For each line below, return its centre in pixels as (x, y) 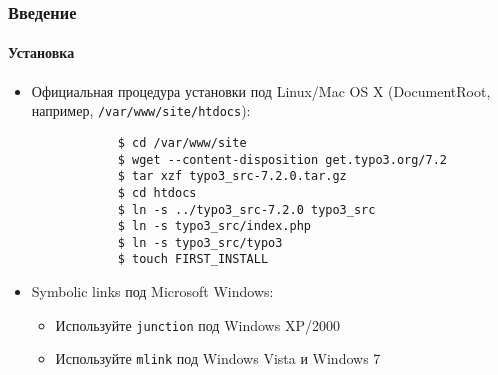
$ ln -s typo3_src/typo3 (200, 242)
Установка (41, 52)
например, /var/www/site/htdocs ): (141, 110)
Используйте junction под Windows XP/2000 (197, 324)
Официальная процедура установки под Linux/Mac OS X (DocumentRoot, (261, 90)
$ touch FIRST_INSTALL (193, 259)
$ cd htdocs (157, 192)
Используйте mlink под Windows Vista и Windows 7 (218, 358)
